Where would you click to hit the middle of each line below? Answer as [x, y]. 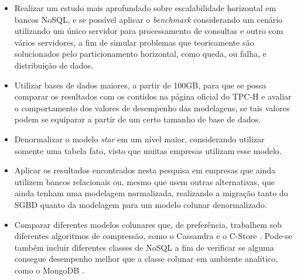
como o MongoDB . [49, 270]
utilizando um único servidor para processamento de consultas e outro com [149, 31]
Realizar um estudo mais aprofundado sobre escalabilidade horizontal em [145, 8]
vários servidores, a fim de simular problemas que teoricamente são [134, 42]
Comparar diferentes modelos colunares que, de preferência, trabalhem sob [148, 224]
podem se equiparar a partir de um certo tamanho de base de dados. [137, 119]
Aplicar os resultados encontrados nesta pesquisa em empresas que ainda [145, 170]
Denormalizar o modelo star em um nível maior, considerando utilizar [139, 139]
